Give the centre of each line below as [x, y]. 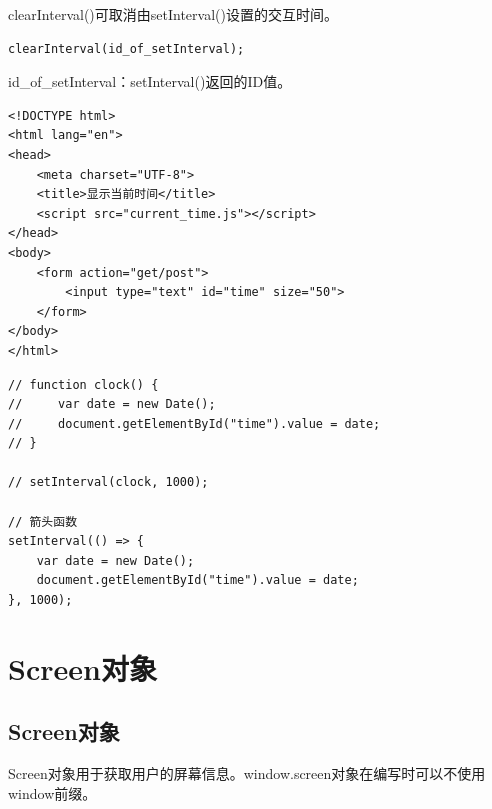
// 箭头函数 [43, 521]
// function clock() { [83, 384]
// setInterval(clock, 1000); [108, 482]
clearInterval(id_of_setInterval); [126, 48]
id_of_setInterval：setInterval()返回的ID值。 [150, 81]
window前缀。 [52, 792]
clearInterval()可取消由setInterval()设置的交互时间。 [173, 14]
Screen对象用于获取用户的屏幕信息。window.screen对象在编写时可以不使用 [247, 773]
